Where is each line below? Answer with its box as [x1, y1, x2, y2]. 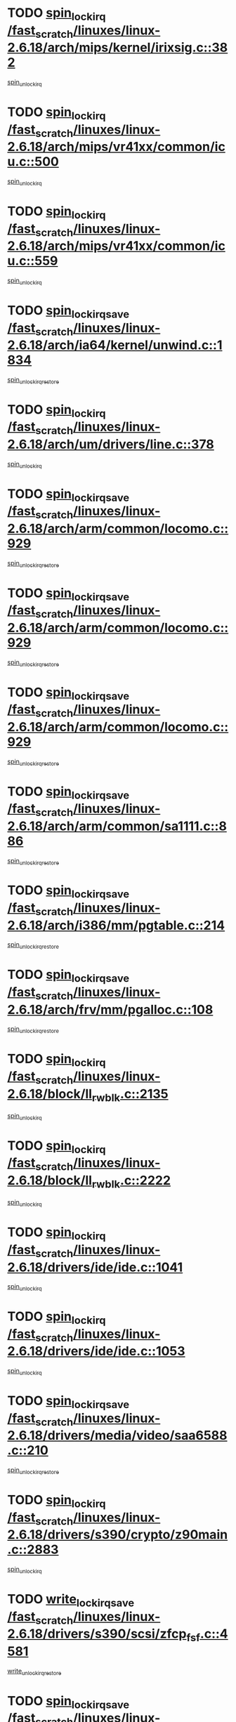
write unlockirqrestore [7, 1667, 62, 1676]
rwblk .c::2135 [91, 1086, 169, 1104]
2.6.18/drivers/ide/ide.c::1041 [7, 1259, 183, 1275]
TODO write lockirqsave [7, 1591, 135, 1610]
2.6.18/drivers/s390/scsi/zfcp [7, 1626, 187, 1642]
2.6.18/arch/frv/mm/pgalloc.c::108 [7, 1001, 214, 1018]
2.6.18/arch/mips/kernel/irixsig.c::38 [7, 40, 228, 55]
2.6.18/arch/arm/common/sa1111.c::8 [7, 818, 227, 834]
